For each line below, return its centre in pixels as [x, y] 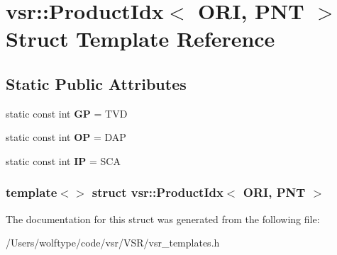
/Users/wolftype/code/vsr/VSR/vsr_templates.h [113, 243]
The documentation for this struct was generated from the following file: [163, 219]
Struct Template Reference [140, 39]
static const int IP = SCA [63, 160]
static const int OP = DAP [66, 137]
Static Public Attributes [96, 83]
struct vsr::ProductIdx [158, 192]
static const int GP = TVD [67, 113]
